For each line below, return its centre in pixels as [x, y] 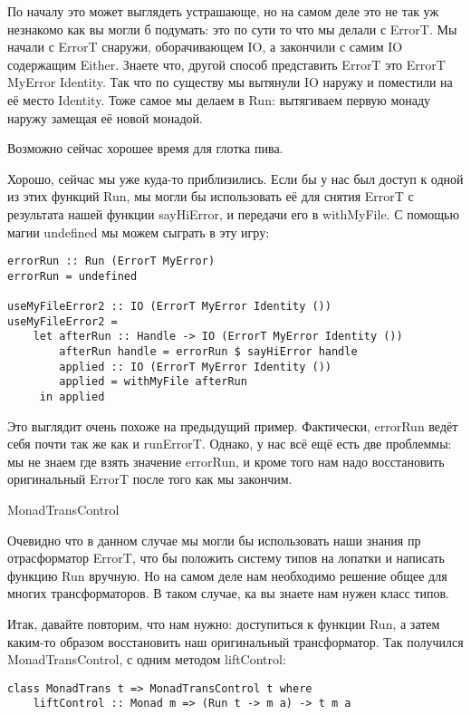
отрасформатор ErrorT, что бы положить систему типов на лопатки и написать [226, 558]
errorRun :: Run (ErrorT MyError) [111, 261]
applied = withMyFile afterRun [153, 382]
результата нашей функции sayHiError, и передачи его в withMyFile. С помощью [233, 213]
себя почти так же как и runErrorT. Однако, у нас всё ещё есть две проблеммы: [230, 444]
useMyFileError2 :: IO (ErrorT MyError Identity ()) [169, 307]
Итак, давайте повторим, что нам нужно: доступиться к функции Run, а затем [224, 624]
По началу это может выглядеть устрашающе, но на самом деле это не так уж [223, 11]
